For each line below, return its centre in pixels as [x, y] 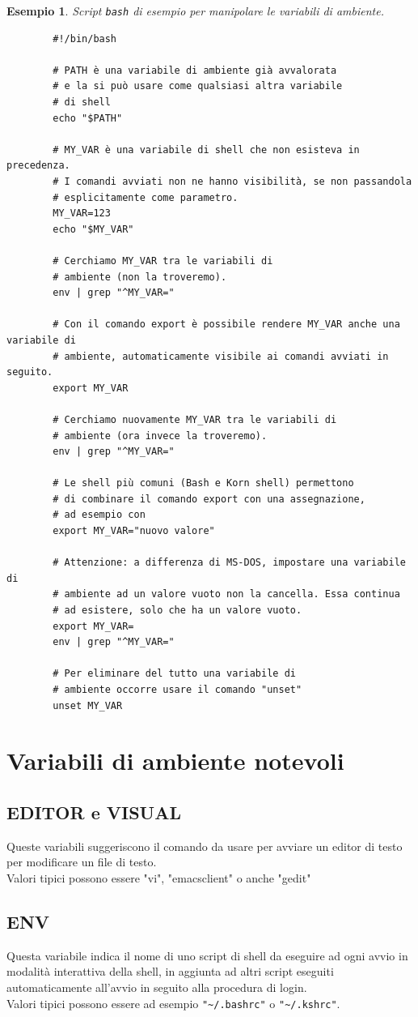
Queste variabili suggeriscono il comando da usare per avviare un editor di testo [205, 846]
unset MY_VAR [88, 705]
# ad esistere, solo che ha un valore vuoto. [177, 611]
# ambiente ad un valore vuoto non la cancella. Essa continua [226, 594]
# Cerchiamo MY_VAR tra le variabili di [163, 261]
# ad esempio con [99, 515]
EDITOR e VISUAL [94, 812]
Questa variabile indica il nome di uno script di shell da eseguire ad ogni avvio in [207, 955]
